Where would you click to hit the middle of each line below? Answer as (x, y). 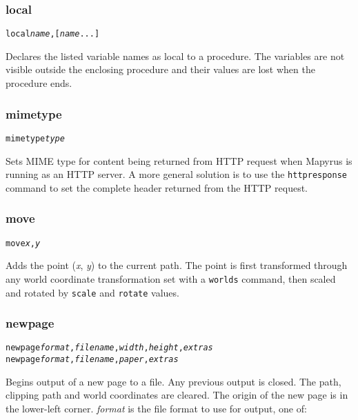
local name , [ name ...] (53, 34)
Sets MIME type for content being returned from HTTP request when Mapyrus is (179, 160)
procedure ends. (39, 83)
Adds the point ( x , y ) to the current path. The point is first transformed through (177, 265)
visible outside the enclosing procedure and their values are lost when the (160, 69)
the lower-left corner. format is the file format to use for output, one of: (156, 408)
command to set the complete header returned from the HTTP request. (157, 187)
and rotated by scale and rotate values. (92, 292)
